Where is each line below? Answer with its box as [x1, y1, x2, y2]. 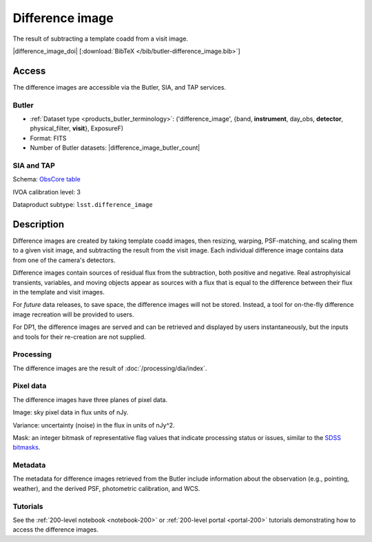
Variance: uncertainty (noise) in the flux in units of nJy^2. [12, 421, 175, 429]
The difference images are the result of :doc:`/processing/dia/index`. [12, 364, 207, 372]
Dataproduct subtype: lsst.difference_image [12, 201, 153, 209]
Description [12, 218, 65, 230]
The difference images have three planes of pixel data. [12, 395, 168, 403]
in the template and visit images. [12, 288, 105, 296]
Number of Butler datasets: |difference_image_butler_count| [30, 143, 200, 152]
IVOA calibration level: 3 [12, 188, 81, 196]
